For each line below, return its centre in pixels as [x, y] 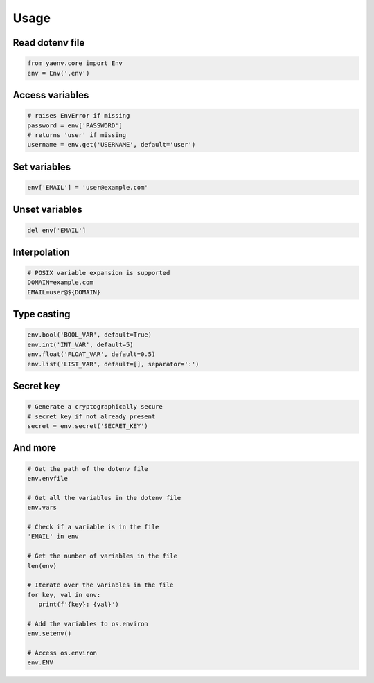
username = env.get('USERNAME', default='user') [112, 145]
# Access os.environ [62, 653]
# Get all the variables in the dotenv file [104, 498]
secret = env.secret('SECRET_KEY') [88, 426]
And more [35, 448]
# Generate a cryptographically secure [95, 407]
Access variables [51, 95]
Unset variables [47, 210]
